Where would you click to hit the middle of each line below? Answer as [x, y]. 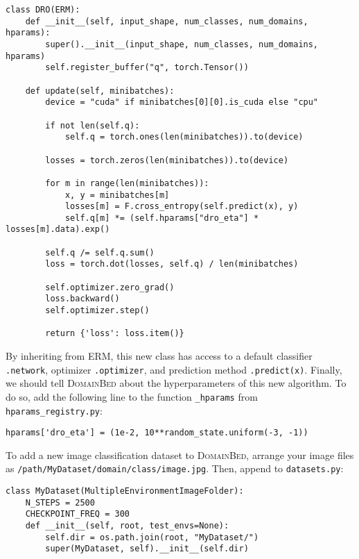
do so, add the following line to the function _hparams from [132, 396]
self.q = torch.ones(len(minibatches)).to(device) [184, 137]
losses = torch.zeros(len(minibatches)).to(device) [167, 160]
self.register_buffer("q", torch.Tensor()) [147, 68]
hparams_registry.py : [54, 410]
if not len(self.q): [93, 125]
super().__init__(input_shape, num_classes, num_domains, [182, 44]
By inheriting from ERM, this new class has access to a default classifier [159, 356]
